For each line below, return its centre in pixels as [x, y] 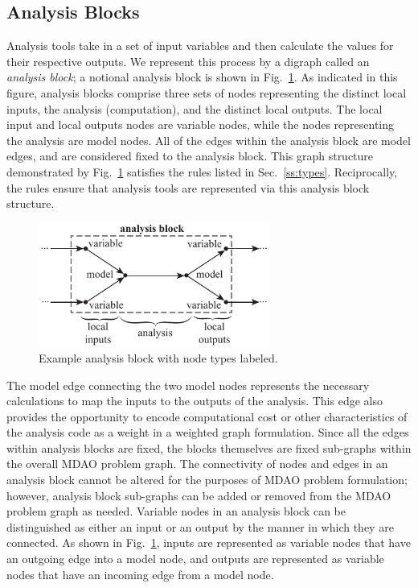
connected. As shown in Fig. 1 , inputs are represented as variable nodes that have [209, 542]
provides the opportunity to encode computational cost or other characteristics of [207, 416]
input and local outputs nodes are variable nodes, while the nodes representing [201, 124]
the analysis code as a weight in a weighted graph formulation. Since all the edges [208, 432]
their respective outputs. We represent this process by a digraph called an [188, 61]
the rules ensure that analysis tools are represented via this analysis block [188, 187]
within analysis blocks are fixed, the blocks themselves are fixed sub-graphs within [209, 447]
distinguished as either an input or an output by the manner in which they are [200, 526]
